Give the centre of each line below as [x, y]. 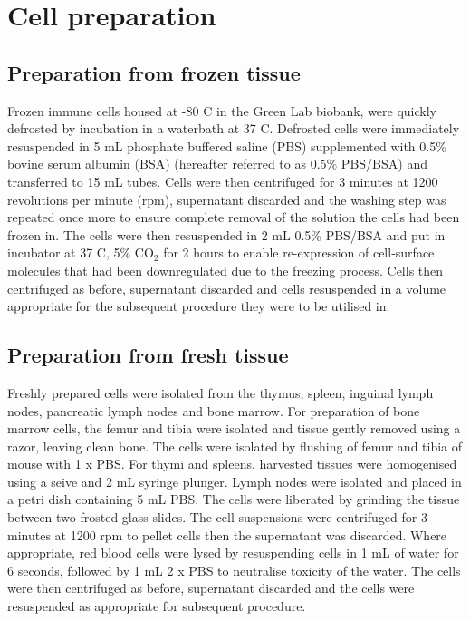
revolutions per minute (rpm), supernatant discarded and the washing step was [227, 199]
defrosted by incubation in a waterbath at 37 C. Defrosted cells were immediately [234, 128]
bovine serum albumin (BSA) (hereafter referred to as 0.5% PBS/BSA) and [217, 164]
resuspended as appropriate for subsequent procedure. [157, 606]
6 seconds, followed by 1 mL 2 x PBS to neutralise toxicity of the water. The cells [234, 570]
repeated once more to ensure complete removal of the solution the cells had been [234, 217]
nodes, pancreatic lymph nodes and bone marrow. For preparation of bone [214, 410]
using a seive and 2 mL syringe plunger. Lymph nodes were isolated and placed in [235, 481]
